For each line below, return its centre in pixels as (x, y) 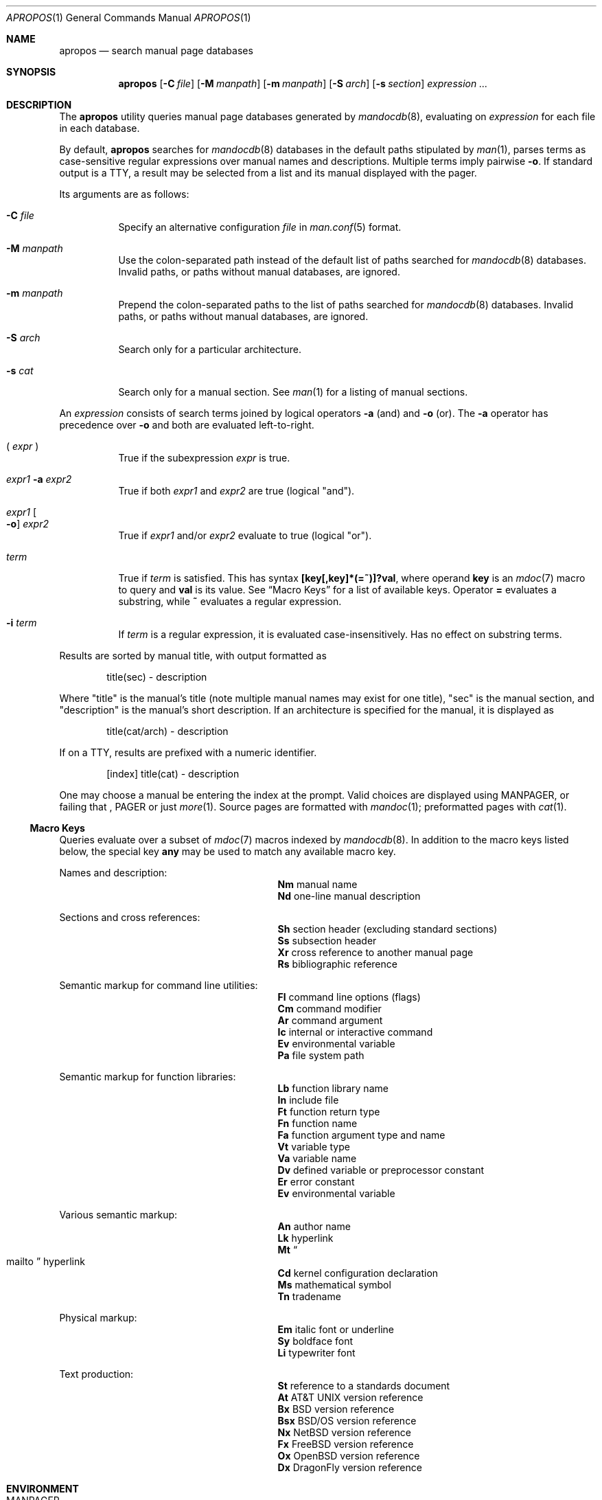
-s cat (20, 371)
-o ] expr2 (27, 524)
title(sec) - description (157, 677)
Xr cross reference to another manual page (375, 952)
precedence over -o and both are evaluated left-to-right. (187, 425)
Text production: (96, 1374)
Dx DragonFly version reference (350, 1467)
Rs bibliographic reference (337, 964)
